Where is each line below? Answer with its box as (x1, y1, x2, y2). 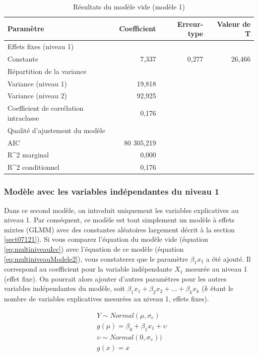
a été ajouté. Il (206, 253, 251, 264)
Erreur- (177, 18, 203, 29)
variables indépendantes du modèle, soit (4, 283, 125, 293)
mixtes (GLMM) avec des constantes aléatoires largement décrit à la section (4, 224, 235, 234)
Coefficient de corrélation (7, 103, 84, 113)
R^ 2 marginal (7, 149, 49, 160)
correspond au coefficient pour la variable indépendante (4, 264, 172, 274)
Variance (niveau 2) (7, 90, 67, 101)
